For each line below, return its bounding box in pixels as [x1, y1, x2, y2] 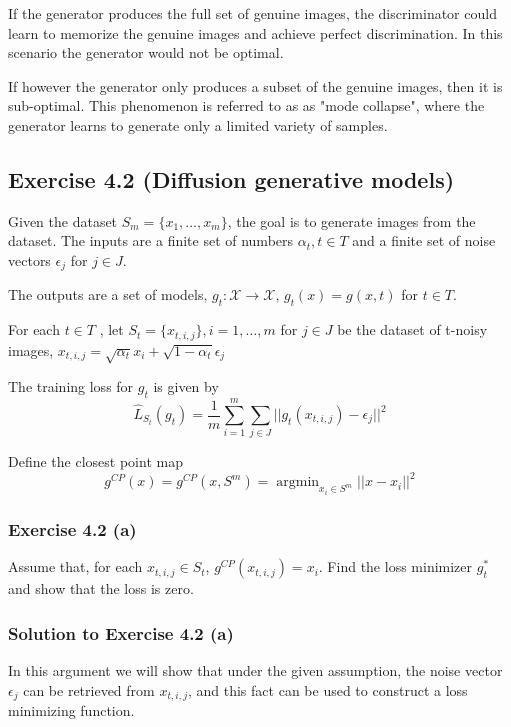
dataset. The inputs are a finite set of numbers [8, 230, 294, 251]
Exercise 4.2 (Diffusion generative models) [8, 163, 455, 194]
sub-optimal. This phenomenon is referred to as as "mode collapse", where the [8, 95, 485, 116]
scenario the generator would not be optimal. [8, 42, 284, 63]
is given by [153, 376, 219, 397]
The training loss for [8, 376, 134, 397]
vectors [8, 249, 51, 270]
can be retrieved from [23, 679, 155, 700]
